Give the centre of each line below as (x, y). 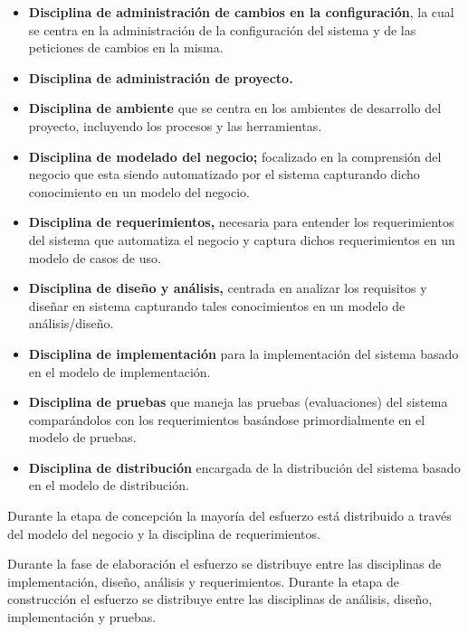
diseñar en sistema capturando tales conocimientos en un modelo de (217, 305)
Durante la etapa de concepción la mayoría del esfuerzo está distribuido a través (229, 516)
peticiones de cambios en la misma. (126, 47)
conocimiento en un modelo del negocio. (139, 191)
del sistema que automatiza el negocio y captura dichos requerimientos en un (242, 239)
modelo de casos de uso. (95, 257)
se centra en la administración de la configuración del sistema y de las (222, 29)
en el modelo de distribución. (109, 485)
